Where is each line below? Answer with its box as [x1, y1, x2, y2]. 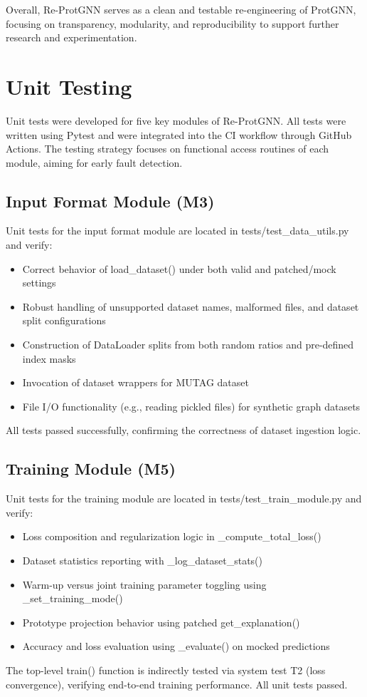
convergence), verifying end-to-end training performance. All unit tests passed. [6, 676, 348, 691]
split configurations [22, 313, 106, 328]
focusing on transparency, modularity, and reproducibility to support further [6, 16, 339, 31]
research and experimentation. [6, 30, 137, 45]
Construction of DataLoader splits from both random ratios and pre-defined [22, 337, 354, 352]
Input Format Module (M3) [6, 190, 215, 212]
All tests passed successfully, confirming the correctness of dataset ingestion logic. [6, 423, 361, 438]
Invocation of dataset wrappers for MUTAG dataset [22, 375, 249, 390]
